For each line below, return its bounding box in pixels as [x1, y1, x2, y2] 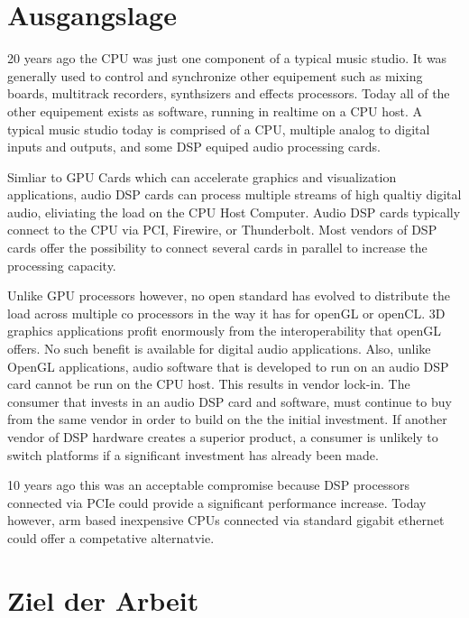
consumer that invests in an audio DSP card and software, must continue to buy [7, 392, 452, 410]
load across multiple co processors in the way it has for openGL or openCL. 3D [7, 303, 446, 322]
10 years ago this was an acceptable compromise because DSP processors [7, 475, 409, 494]
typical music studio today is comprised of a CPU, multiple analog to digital [7, 119, 430, 138]
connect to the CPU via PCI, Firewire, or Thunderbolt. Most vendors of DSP [7, 220, 437, 239]
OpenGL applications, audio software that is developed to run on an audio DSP [7, 356, 449, 375]
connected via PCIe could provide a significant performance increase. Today [7, 493, 427, 512]
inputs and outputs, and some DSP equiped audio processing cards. [7, 137, 381, 156]
